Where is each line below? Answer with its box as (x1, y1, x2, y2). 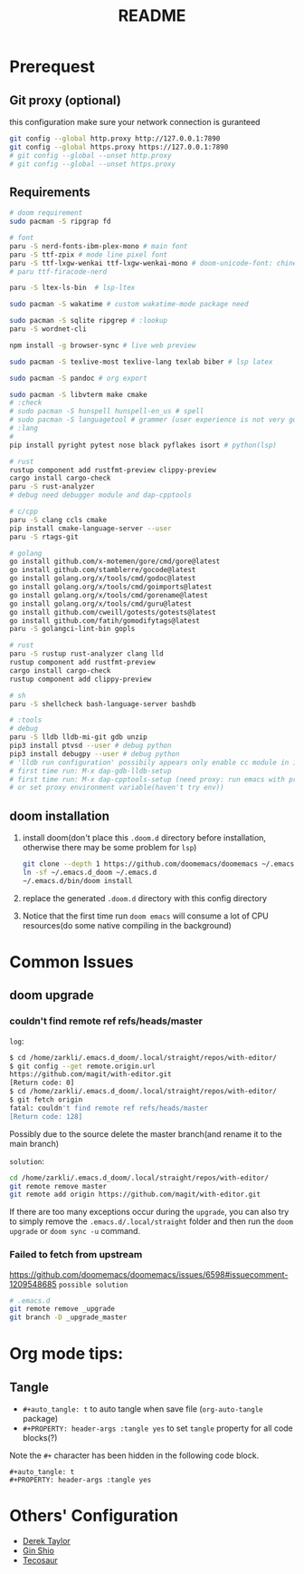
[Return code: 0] (9, 1078, 75, 1088)
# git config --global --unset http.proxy (9, 151, 172, 160)
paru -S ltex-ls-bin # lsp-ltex (9, 283, 136, 293)
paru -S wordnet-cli (9, 325, 88, 334)
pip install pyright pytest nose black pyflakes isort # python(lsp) (9, 441, 278, 450)
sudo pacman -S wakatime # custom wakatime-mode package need (9, 300, 249, 309)
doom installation (9, 808, 110, 823)
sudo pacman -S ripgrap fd (9, 217, 111, 227)
